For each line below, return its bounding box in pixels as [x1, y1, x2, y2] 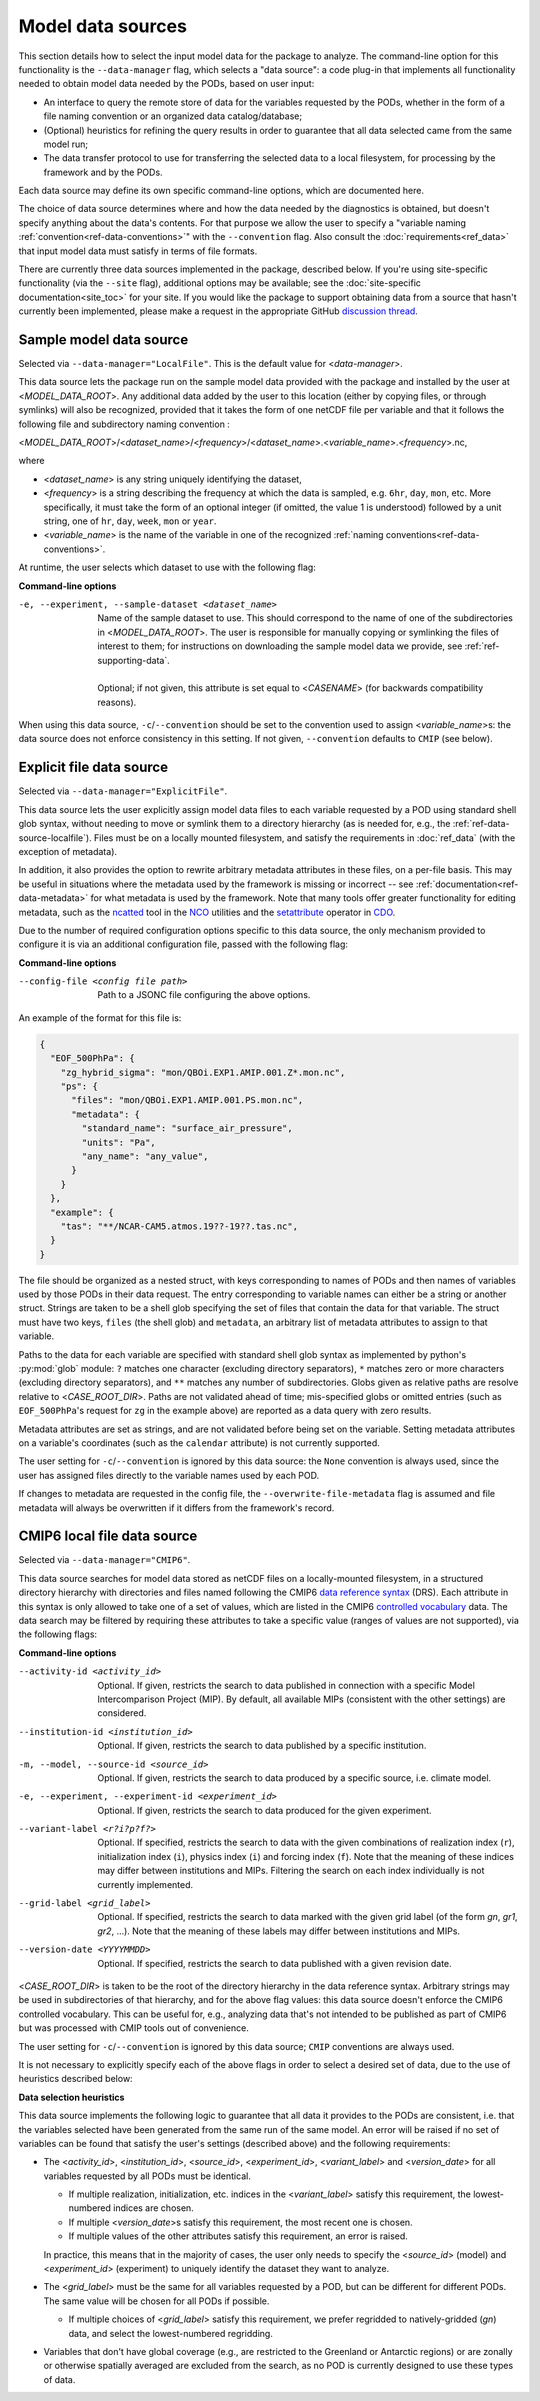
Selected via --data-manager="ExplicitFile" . [18, 785, 228, 797]
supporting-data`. [97, 654, 170, 666]
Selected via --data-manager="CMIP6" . [18, 1554, 191, 1566]
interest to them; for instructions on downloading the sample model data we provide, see [97, 640, 463, 652]
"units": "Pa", [81, 1136, 157, 1148]
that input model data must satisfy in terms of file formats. [18, 245, 258, 257]
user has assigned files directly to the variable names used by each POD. [18, 1469, 320, 1481]
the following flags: [18, 1628, 98, 1640]
